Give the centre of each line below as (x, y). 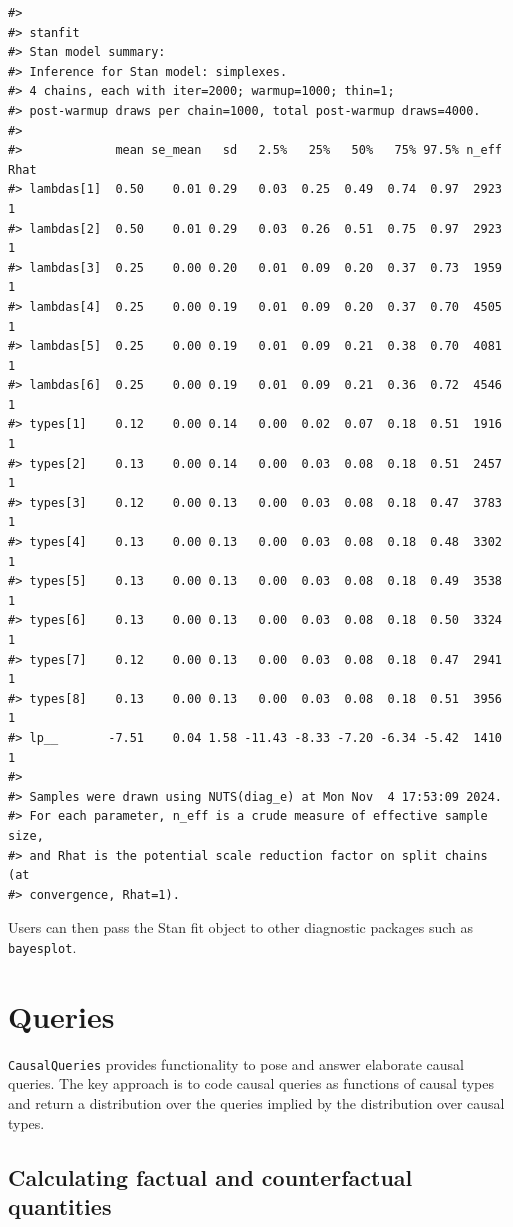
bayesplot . (42, 946)
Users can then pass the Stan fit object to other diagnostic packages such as (240, 927)
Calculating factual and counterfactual (210, 1176)
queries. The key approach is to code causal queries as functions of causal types (251, 1083)
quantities (60, 1205)
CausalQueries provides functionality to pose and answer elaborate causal (236, 1063)
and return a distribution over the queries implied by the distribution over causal (256, 1102)
